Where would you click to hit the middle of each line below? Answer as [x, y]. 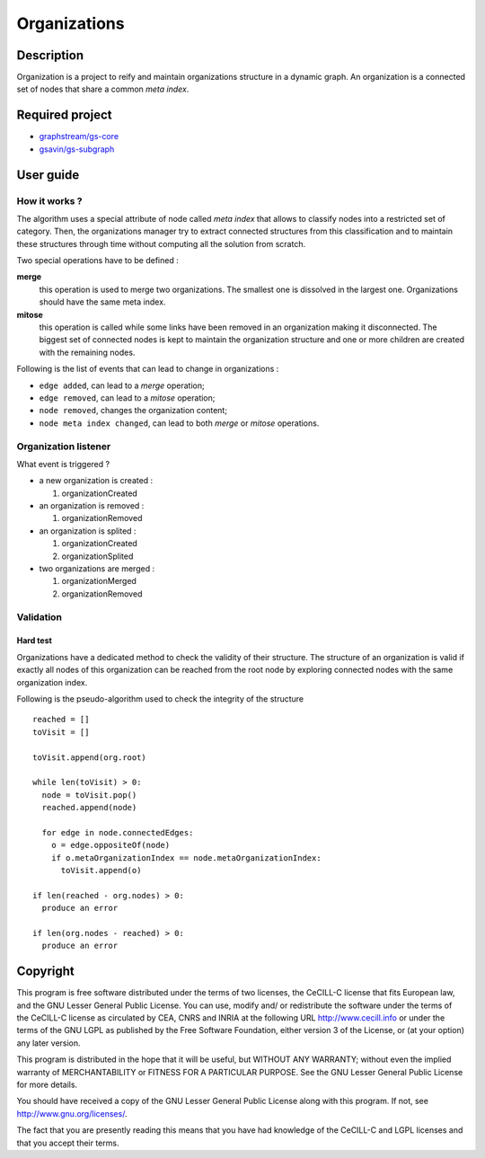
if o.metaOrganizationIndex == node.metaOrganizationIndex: [186, 857]
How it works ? [49, 200]
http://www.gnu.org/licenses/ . [72, 1113]
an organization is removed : [92, 506]
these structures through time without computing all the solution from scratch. [161, 243]
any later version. [48, 1043]
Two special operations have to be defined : [97, 261]
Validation [40, 617]
